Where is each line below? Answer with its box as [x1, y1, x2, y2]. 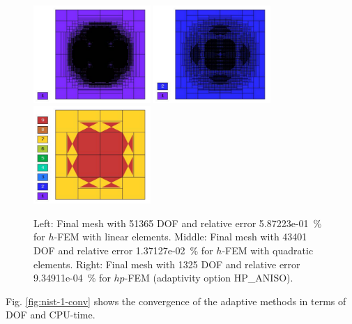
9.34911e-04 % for [33, 270, 111, 285]
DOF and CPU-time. [6, 307, 95, 322]
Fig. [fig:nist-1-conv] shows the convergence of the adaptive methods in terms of [6, 293, 346, 308]
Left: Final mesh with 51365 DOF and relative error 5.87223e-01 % [33, 215, 322, 230]
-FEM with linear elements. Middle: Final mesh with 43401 [54, 229, 307, 244]
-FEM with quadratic [222, 243, 314, 258]
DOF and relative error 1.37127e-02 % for [33, 243, 213, 258]
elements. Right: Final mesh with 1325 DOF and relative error [33, 256, 300, 271]
